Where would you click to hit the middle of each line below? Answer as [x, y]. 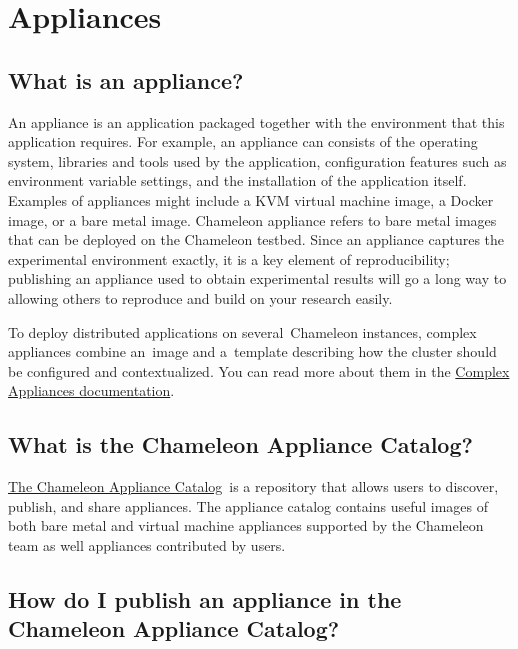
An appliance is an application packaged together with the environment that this [256, 121]
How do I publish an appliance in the [205, 598]
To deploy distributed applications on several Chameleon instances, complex [242, 331]
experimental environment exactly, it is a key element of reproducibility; [229, 258]
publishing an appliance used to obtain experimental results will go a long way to [257, 278]
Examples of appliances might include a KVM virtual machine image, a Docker [251, 199]
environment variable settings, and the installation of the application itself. [237, 180]
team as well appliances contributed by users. [147, 544]
